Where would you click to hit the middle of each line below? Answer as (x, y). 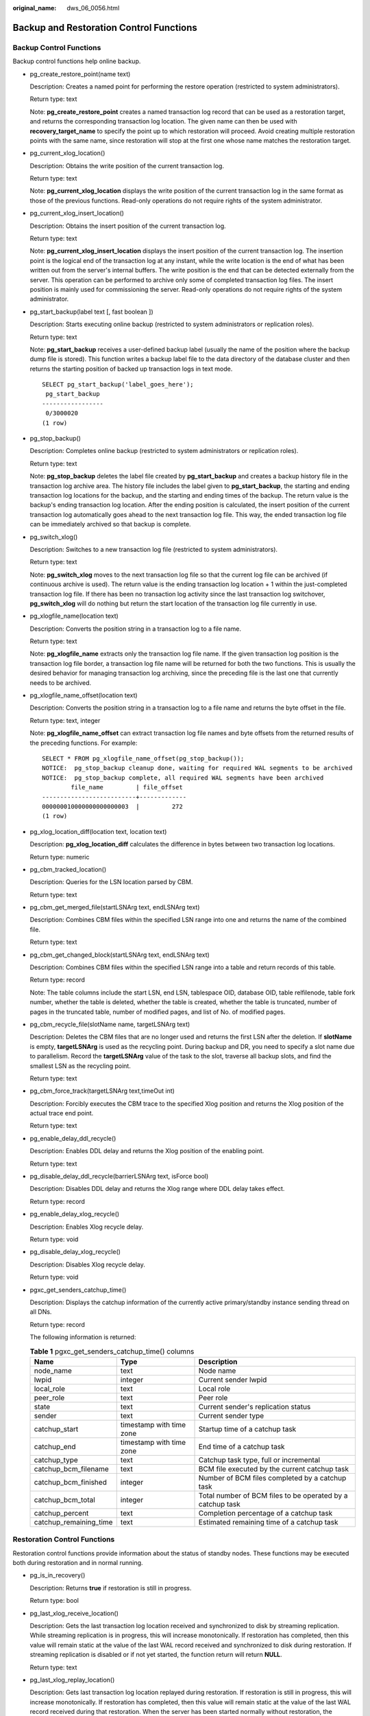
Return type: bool (54, 1601)
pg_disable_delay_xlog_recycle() (75, 1252)
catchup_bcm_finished (71, 1482)
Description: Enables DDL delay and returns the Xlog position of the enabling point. (147, 1151)
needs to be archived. (61, 682)
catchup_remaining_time (73, 1522)
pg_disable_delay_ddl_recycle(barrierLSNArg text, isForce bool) (119, 1176)
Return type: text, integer (65, 720)
